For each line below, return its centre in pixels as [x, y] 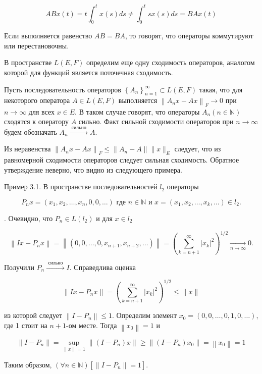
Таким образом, [28, 364]
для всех [41, 111]
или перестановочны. [37, 45]
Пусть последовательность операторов [63, 89]
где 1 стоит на [26, 325]
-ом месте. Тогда [92, 325]
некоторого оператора [37, 100]
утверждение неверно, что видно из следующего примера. [93, 169]
